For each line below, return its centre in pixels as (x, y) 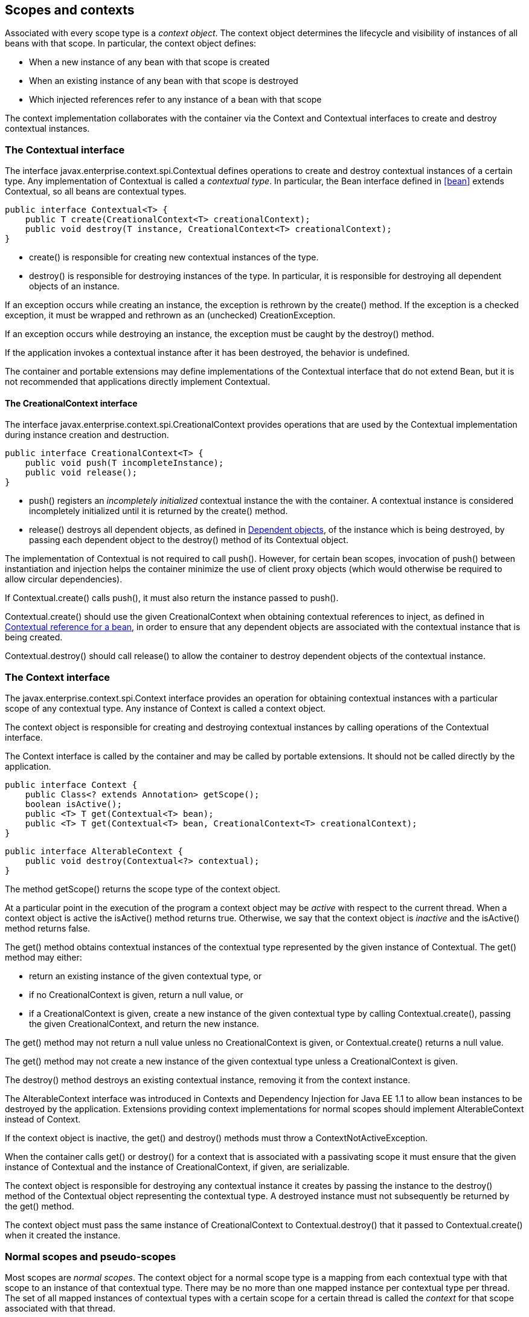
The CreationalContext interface (71, 403)
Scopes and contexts (70, 10)
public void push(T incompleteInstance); (124, 463)
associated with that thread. (60, 1308)
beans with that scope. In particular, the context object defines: (131, 43)
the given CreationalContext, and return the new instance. (144, 1024)
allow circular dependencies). (64, 579)
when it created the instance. (63, 1235)
